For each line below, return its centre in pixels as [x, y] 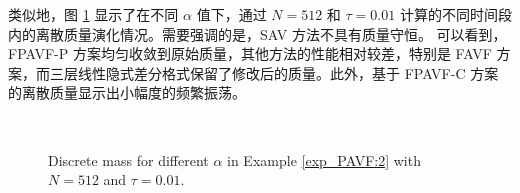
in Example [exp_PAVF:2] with [324, 159]
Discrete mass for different [128, 159]
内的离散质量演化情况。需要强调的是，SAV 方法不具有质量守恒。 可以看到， [257, 33]
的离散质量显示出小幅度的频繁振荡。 [127, 92]
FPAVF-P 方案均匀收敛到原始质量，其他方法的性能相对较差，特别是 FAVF [250, 53]
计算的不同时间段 [455, 14]
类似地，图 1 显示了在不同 [93, 14]
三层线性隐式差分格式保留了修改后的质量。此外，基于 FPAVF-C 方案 [274, 72]
